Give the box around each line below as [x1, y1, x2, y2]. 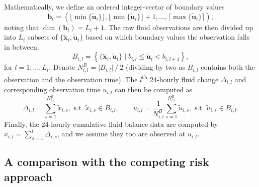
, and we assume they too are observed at [57, 128, 186, 139]
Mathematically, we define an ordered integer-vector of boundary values [4, 2, 225, 12]
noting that [4, 22, 39, 32]
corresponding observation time [4, 84, 101, 95]
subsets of [27, 32, 58, 42]
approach [4, 168, 52, 184]
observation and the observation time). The [4, 74, 138, 84]
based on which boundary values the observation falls [85, 32, 250, 42]
